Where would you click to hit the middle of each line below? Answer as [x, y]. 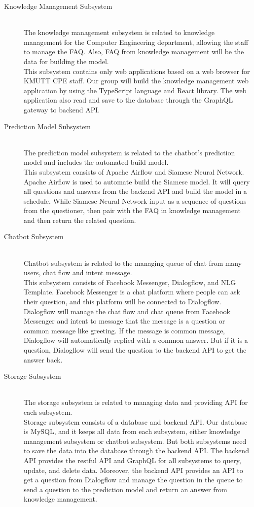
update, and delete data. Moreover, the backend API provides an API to [133, 470]
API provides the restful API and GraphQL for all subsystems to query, [132, 460]
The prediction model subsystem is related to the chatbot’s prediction [129, 152]
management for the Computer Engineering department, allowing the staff [136, 42]
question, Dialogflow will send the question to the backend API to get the [135, 350]
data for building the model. [66, 61]
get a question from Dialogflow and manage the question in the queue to [133, 480]
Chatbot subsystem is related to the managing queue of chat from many [133, 263]
